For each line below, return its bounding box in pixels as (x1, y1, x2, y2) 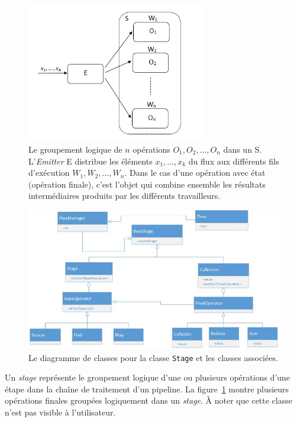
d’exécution (28, 166, 70, 179)
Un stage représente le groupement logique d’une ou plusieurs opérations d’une (5, 371, 290, 384)
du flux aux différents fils (188, 154, 279, 167)
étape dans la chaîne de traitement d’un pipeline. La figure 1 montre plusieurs (5, 382, 289, 395)
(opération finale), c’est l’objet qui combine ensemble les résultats (28, 178, 266, 190)
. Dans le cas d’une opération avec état (124, 166, 266, 179)
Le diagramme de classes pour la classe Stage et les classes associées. (28, 351, 278, 363)
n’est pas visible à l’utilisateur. (5, 406, 116, 418)
